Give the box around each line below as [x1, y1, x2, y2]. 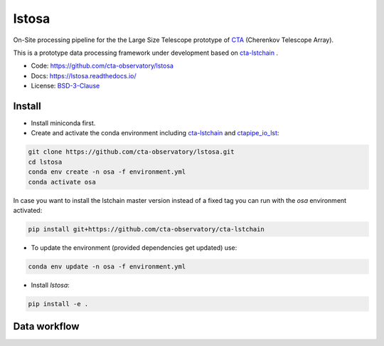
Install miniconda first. [31, 119, 96, 127]
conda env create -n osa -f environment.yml [28, 168, 186, 176]
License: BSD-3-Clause [31, 82, 100, 90]
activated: [13, 206, 43, 214]
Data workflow [13, 320, 80, 332]
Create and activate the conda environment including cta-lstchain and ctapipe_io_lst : [31, 129, 279, 137]
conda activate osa [28, 178, 96, 186]
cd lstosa [28, 157, 63, 166]
